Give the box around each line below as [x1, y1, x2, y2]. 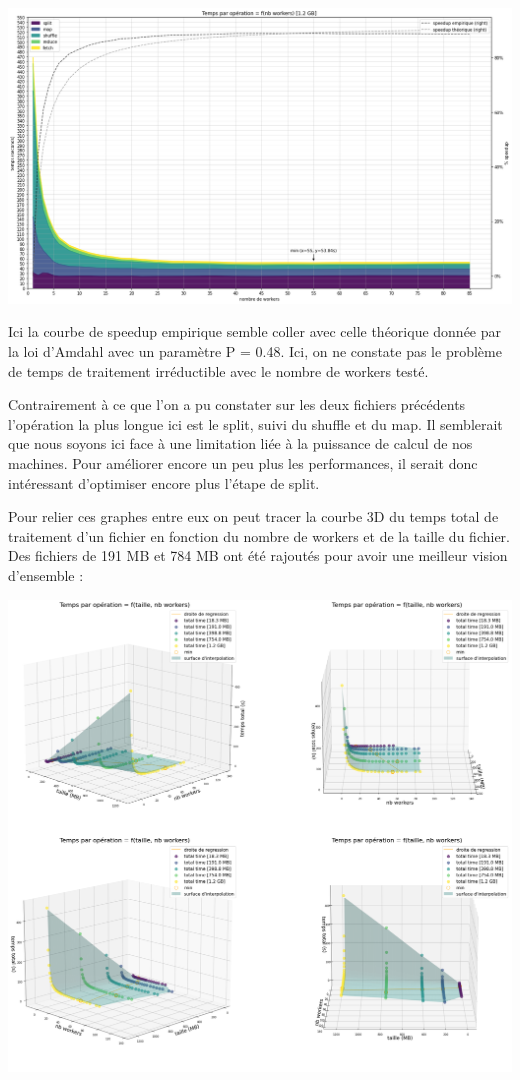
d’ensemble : [8, 564, 84, 585]
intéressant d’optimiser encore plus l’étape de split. [8, 472, 320, 493]
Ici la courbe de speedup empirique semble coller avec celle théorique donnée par [8, 321, 502, 342]
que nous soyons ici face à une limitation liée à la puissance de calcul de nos [8, 433, 473, 454]
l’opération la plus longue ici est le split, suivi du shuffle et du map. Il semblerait [8, 413, 503, 434]
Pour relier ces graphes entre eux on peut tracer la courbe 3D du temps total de [8, 506, 499, 527]
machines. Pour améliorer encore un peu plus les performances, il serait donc [8, 452, 478, 473]
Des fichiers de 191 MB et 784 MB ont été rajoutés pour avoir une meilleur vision [8, 545, 508, 566]
